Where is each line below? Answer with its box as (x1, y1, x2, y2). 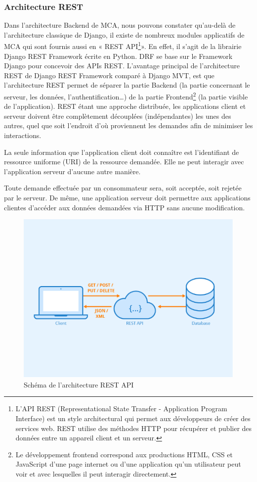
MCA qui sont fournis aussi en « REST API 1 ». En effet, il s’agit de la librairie (4, 40, 242, 51)
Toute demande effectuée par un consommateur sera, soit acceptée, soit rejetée (4, 183, 242, 193)
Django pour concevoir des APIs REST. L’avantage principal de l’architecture (4, 60, 240, 71)
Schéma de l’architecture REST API (24, 379, 134, 389)
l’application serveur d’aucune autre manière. (4, 166, 141, 176)
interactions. (4, 130, 42, 141)
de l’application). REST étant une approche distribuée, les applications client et (4, 101, 246, 111)
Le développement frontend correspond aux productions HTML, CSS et (15, 449, 233, 459)
